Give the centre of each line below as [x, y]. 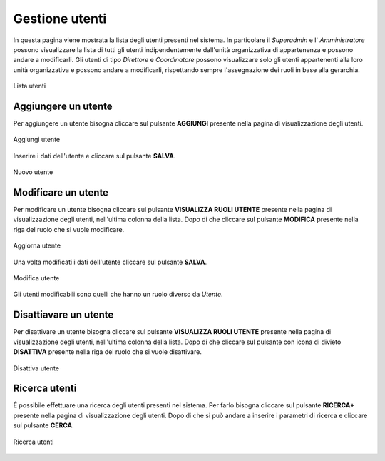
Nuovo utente [33, 172]
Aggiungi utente [37, 140]
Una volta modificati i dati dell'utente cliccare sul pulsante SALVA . [110, 262]
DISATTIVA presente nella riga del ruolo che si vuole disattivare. [108, 352]
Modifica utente [36, 278]
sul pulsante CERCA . [43, 425]
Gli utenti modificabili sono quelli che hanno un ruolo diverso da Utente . [118, 294]
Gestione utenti [60, 19]
